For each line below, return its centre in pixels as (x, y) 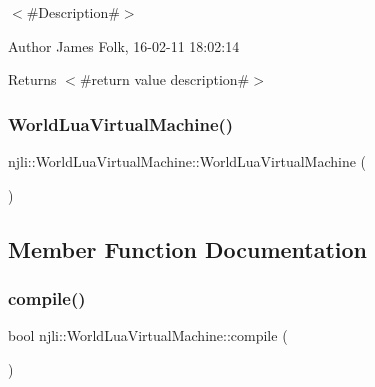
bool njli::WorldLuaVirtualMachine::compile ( (148, 335)
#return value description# (164, 79)
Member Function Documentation (188, 248)
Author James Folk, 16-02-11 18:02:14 (124, 45)
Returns (32, 79)
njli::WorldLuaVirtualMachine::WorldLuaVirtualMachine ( (187, 161)
